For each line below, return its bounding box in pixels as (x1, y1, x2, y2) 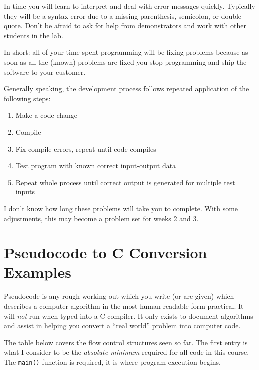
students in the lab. (4, 30, 63, 40)
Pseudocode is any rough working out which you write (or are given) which (4, 291, 234, 301)
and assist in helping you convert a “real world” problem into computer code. (4, 320, 241, 331)
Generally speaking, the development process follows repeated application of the (4, 83, 249, 94)
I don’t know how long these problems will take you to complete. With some (4, 203, 238, 213)
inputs (15, 186, 35, 197)
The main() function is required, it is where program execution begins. (4, 356, 221, 367)
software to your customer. (4, 66, 86, 77)
